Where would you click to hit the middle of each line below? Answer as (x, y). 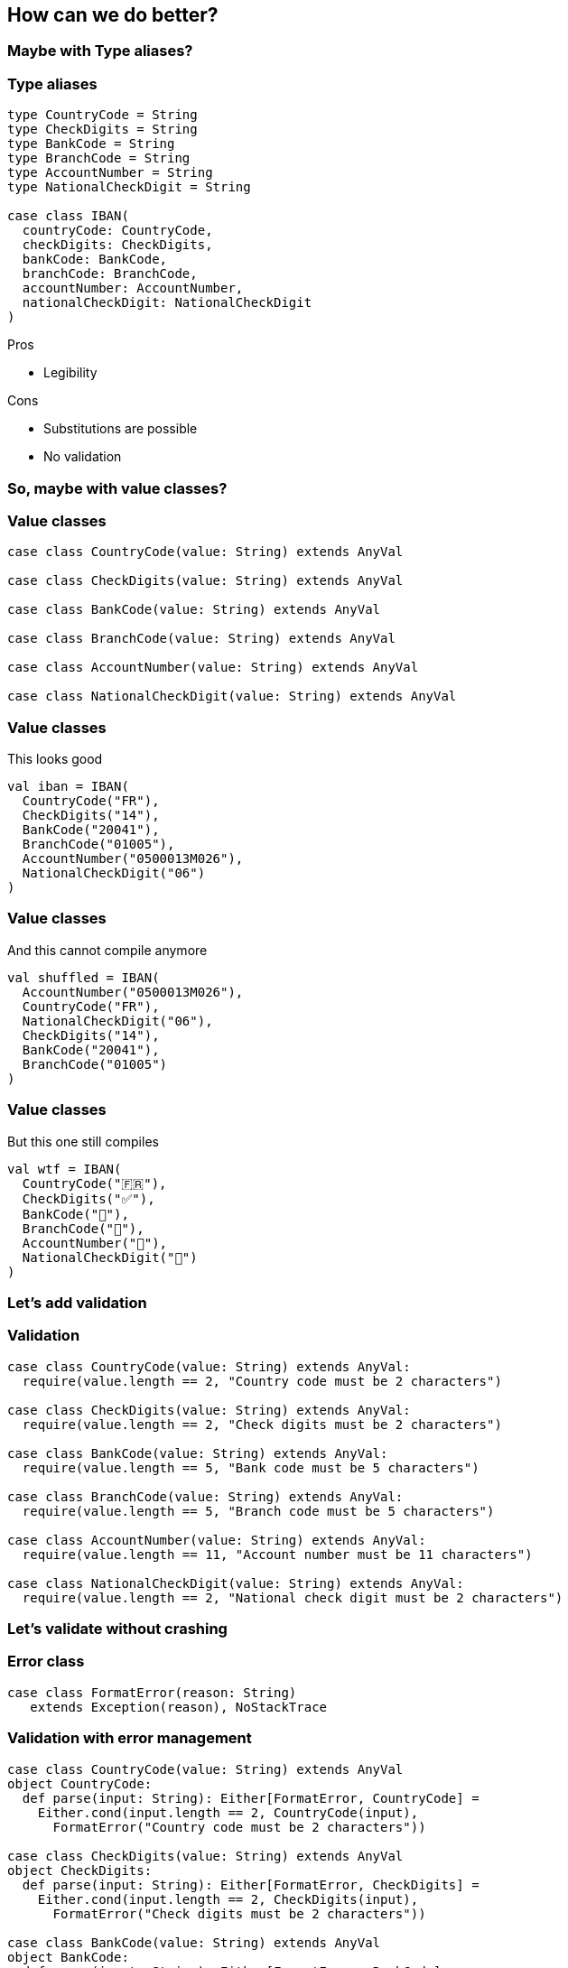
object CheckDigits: (80, 1870)
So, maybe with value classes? (117, 488)
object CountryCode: (80, 1783)
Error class (46, 1662)
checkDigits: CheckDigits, (117, 245)
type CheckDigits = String (102, 130)
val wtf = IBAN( (65, 1169)
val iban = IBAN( (68, 787)
